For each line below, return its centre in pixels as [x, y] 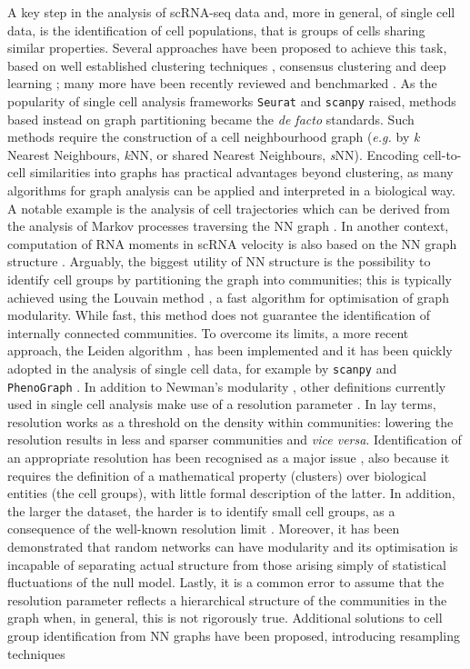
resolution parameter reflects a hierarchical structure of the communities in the [227, 599]
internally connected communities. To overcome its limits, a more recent [208, 332]
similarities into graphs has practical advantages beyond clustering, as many [241, 172]
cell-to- [442, 154]
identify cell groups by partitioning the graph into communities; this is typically [230, 279]
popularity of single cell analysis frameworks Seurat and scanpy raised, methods [232, 100]
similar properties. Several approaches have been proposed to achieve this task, [227, 48]
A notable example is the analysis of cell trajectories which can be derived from [229, 208]
